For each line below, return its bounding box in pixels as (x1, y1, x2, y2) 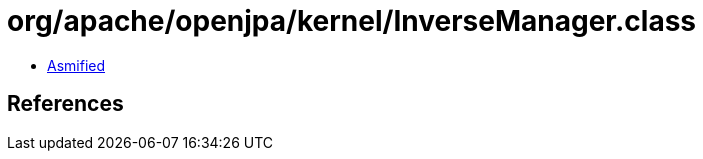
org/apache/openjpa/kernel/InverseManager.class (7, 4, 697, 38)
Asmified (47, 56, 106, 74)
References (7, 91, 124, 117)
